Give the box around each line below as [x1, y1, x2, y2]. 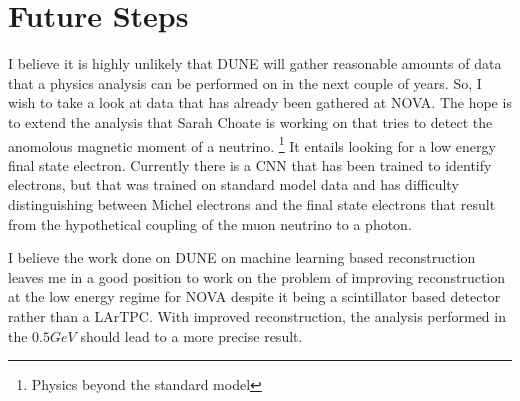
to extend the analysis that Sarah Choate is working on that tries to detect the [8, 111, 493, 132]
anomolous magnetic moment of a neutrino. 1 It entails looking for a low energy [8, 132, 496, 156]
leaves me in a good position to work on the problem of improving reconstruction [8, 266, 506, 287]
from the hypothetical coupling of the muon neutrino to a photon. [8, 213, 412, 234]
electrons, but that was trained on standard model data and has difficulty [8, 174, 459, 195]
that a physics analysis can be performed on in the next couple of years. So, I [8, 72, 482, 93]
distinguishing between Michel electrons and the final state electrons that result [8, 193, 496, 214]
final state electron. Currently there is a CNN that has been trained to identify [8, 154, 492, 175]
